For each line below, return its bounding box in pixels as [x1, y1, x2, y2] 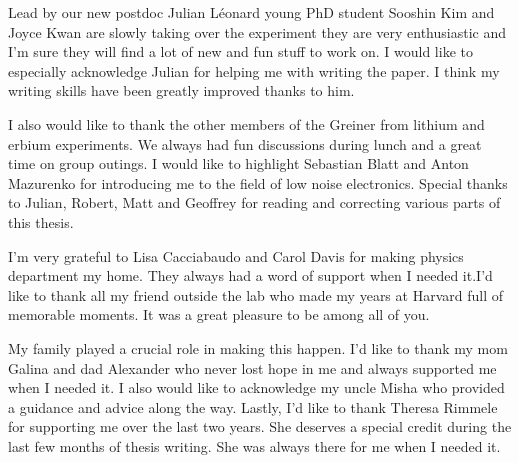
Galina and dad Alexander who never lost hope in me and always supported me [8, 357, 497, 378]
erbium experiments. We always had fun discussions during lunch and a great [8, 133, 482, 154]
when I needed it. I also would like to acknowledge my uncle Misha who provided [8, 377, 505, 398]
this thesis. [8, 211, 74, 232]
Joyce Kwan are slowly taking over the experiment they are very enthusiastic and [8, 21, 506, 42]
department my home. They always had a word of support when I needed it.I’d [8, 265, 493, 286]
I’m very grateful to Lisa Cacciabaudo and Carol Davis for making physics [8, 245, 464, 266]
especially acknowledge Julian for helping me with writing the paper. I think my [8, 60, 500, 81]
